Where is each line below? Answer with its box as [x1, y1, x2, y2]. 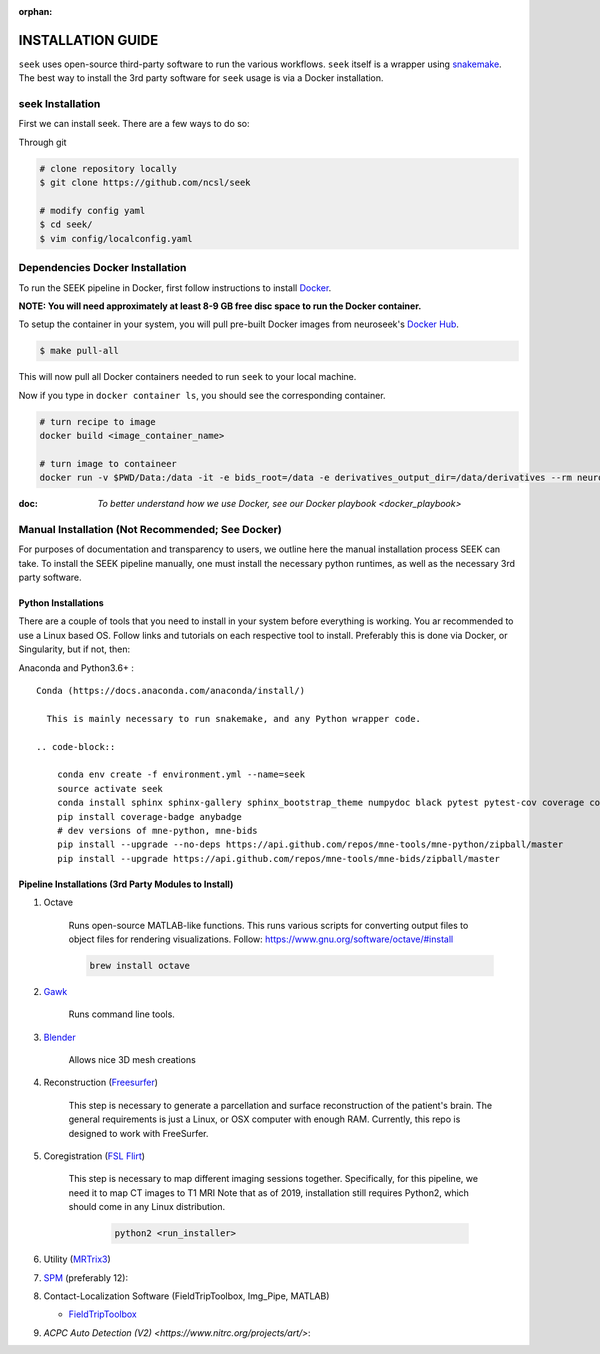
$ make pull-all [39, 345, 120, 357]
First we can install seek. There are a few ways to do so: [18, 118, 250, 130]
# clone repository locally [39, 163, 177, 174]
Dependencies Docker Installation [18, 261, 187, 275]
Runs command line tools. [68, 1008, 175, 1020]
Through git [18, 136, 67, 148]
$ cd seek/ [39, 219, 93, 230]
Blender [43, 1031, 76, 1043]
